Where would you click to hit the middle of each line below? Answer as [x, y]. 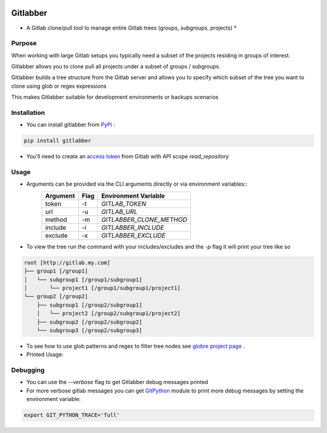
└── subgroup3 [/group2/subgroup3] [89, 330]
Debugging [28, 370]
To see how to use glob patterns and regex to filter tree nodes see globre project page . [136, 346]
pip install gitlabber [58, 141]
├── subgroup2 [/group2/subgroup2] [89, 322]
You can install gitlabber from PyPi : [71, 125]
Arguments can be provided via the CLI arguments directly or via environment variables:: [137, 184]
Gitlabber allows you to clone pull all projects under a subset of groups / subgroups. [116, 67]
